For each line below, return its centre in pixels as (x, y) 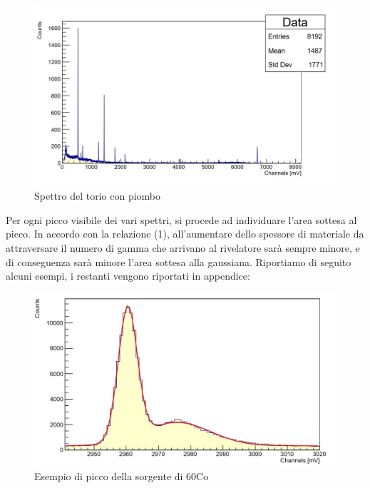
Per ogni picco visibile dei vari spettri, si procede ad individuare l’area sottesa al (181, 219)
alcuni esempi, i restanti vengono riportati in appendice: (128, 276)
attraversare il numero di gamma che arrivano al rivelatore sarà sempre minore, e (183, 247)
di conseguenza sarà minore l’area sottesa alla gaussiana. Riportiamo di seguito (179, 261)
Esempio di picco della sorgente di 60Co (122, 476)
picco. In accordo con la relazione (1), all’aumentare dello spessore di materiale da (185, 234)
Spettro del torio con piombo (98, 196)
